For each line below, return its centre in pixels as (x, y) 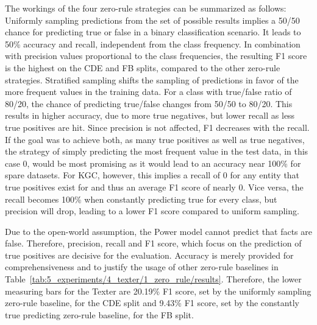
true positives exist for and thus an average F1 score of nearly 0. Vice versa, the (154, 187)
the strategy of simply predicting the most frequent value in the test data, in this (157, 151)
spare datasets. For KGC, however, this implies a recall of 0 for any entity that (152, 175)
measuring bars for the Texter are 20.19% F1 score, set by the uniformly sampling (158, 291)
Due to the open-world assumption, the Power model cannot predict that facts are (158, 231)
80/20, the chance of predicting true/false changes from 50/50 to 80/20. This (149, 103)
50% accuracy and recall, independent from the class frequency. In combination (153, 44)
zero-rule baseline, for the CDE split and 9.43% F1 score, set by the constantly (152, 303)
